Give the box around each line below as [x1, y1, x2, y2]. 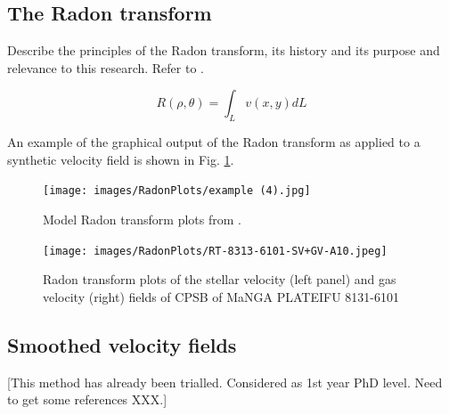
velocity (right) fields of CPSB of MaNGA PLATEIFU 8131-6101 [43, 287, 400, 305]
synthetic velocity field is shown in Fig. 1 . [7, 150, 234, 168]
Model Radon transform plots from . [43, 210, 241, 229]
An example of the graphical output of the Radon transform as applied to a [7, 133, 420, 151]
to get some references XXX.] [7, 390, 167, 409]
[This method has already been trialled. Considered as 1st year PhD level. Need [7, 372, 443, 391]
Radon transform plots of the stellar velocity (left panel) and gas [43, 270, 396, 289]
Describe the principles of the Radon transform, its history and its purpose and [7, 41, 440, 60]
